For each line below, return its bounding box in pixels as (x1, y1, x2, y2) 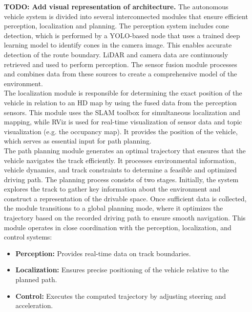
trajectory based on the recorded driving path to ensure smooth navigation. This (4, 213, 246, 223)
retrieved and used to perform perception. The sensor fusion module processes (4, 59, 237, 69)
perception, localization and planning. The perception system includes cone (4, 21, 229, 31)
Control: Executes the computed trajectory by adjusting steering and (15, 290, 226, 301)
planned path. (15, 274, 57, 285)
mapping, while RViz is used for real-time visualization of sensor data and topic (4, 117, 242, 127)
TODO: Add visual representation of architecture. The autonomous (4, 1, 229, 11)
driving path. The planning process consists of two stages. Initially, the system (4, 174, 239, 184)
